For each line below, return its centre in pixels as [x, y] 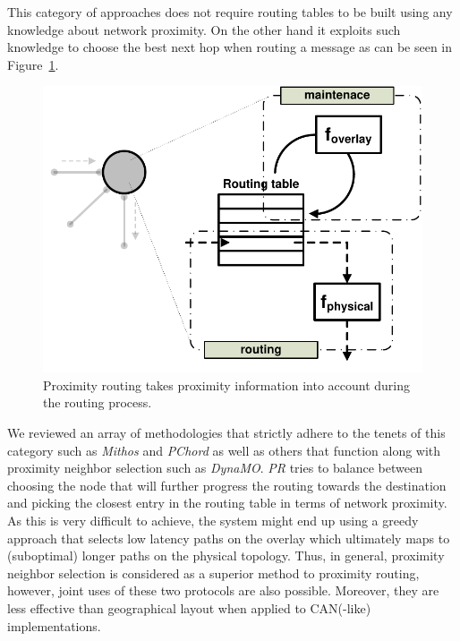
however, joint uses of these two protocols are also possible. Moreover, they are [223, 590]
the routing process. [98, 402]
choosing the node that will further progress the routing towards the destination [227, 485]
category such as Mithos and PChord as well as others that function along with [224, 450]
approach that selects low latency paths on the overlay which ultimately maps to [229, 538]
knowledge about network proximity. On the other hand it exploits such [204, 29]
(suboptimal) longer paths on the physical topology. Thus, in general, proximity [226, 556]
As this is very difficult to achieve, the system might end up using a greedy [213, 520]
